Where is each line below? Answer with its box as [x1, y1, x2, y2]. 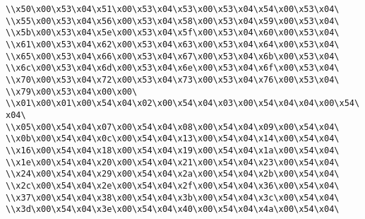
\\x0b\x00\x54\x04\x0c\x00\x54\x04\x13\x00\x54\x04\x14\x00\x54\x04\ [6, 134, 340, 144]
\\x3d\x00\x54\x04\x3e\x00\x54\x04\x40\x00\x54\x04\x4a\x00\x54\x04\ [6, 204, 340, 215]
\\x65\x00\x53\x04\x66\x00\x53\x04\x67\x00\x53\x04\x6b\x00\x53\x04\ [6, 51, 340, 61]
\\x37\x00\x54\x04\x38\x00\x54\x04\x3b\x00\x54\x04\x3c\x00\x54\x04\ [6, 192, 340, 203]
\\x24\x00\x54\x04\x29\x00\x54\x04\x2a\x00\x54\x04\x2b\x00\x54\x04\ [6, 169, 340, 179]
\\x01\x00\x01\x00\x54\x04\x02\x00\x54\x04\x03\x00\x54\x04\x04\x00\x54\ [6, 98, 360, 109]
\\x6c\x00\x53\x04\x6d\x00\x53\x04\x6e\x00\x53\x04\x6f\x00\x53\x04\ [6, 63, 340, 73]
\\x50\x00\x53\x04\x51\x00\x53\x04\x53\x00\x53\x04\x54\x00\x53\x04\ [6, 4, 340, 14]
